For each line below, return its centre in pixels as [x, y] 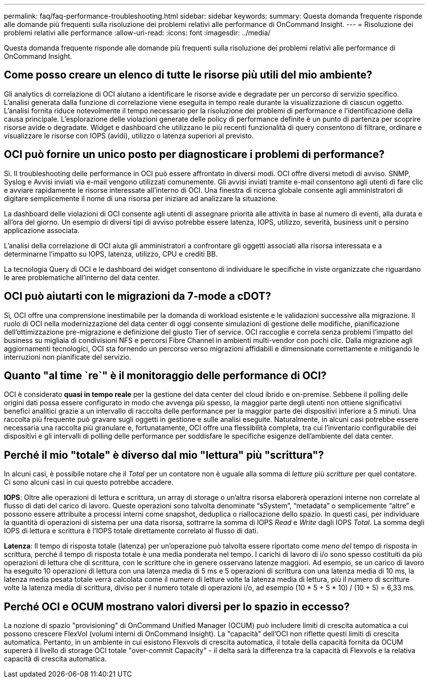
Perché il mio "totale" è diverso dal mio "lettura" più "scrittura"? [164, 455]
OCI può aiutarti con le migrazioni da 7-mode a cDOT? [138, 296]
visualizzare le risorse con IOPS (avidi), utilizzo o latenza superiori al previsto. [129, 135]
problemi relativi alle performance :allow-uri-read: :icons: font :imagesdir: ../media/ [137, 33]
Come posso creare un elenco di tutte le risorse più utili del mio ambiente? [188, 75]
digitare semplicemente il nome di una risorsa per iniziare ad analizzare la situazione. [141, 198]
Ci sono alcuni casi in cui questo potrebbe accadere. [89, 482]
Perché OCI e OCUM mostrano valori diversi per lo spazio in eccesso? [177, 606]
